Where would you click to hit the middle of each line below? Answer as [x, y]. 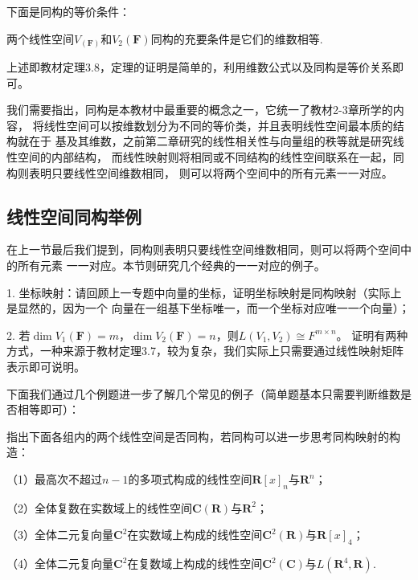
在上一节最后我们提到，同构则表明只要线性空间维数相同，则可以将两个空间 [203, 249]
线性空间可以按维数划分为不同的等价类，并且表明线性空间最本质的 [218, 125]
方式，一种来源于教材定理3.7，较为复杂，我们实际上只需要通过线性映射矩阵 [205, 351]
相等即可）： [48, 409]
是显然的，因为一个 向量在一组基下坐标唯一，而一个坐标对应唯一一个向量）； [208, 308]
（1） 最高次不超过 [54, 479]
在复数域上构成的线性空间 [195, 564]
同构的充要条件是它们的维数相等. [237, 38]
